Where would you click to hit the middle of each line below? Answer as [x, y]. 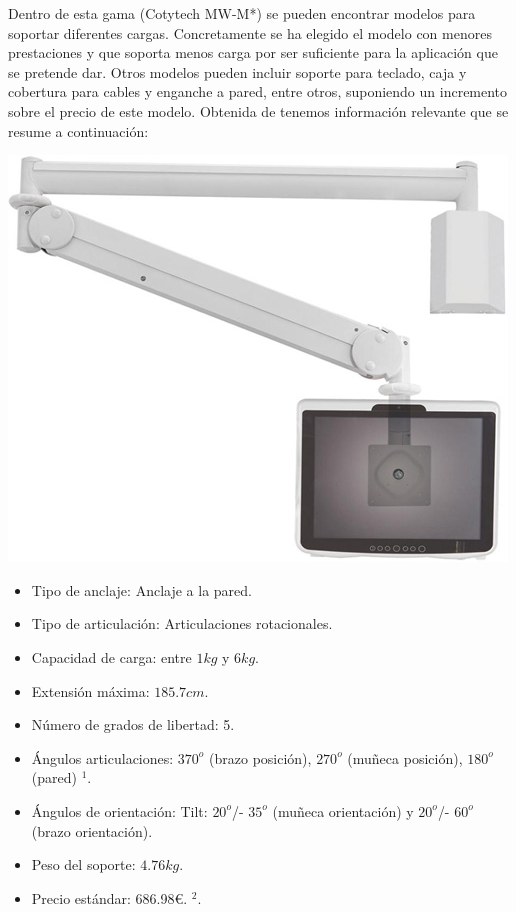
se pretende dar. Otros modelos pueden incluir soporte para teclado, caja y [237, 71]
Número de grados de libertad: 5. [133, 724]
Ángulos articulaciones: [102, 757]
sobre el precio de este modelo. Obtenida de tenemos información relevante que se [258, 110]
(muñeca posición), [405, 757]
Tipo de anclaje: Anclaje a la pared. [141, 589]
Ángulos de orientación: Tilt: [119, 810]
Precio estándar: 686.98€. [109, 897]
